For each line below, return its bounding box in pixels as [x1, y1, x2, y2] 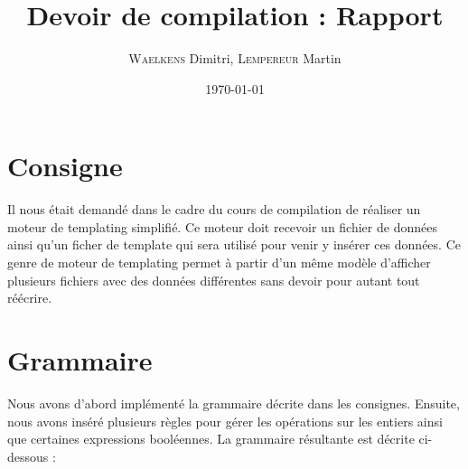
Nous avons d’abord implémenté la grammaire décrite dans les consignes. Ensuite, [7, 393, 460, 412]
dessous [7, 446, 49, 465]
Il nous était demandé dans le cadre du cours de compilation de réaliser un [7, 200, 421, 219]
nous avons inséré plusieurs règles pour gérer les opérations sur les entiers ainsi [7, 411, 443, 430]
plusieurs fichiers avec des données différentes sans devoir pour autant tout [7, 270, 420, 289]
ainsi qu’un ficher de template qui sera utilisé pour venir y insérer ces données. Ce [7, 235, 461, 254]
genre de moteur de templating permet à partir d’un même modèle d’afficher [7, 253, 431, 272]
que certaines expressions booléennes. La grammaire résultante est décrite [7, 429, 415, 448]
